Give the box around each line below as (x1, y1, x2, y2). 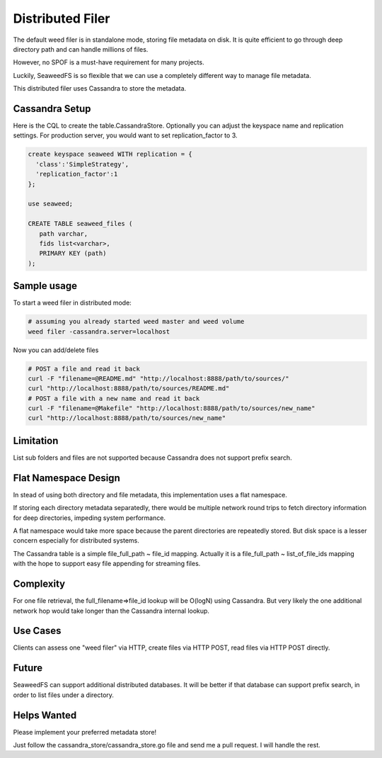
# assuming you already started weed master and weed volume (28, 317, 245, 326)
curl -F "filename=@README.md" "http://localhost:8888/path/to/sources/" (28, 374, 289, 383)
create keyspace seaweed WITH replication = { (28, 150, 192, 159)
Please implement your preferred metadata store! (13, 728, 157, 736)
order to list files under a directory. (13, 691, 115, 699)
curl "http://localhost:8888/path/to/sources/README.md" (28, 385, 230, 392)
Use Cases (13, 625, 62, 637)
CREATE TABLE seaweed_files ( (28, 220, 133, 228)
